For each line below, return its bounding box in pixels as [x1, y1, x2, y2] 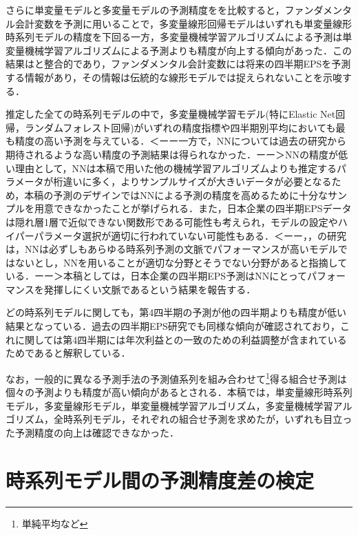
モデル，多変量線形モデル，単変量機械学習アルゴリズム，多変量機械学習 [6, 398, 333, 412]
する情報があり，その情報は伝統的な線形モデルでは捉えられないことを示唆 [6, 70, 343, 84]
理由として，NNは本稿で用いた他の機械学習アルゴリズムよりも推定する [14, 160, 337, 175]
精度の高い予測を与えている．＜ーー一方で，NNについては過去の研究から [14, 134, 347, 148]
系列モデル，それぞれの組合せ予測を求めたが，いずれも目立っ [72, 412, 352, 426]
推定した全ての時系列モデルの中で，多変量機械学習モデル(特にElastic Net [6, 107, 336, 121]
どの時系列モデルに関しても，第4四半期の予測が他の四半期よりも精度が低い [6, 305, 347, 319]
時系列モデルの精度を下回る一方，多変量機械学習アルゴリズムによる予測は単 [6, 30, 352, 44]
